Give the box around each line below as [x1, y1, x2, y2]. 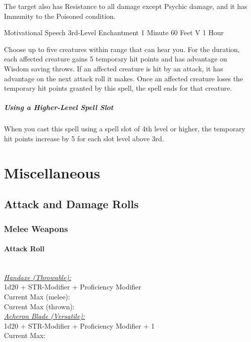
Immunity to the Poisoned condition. [4, 10, 116, 21]
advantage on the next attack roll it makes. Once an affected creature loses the [4, 73, 243, 83]
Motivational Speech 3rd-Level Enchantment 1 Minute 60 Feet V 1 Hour [4, 27, 224, 38]
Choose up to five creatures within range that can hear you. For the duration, [4, 44, 240, 54]
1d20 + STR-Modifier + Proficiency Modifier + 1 [4, 320, 155, 331]
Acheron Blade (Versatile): [4, 311, 85, 321]
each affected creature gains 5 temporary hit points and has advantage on [4, 54, 227, 64]
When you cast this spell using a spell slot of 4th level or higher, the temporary [4, 123, 246, 134]
